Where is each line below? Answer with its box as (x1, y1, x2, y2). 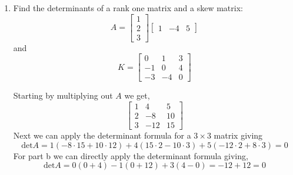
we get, (124, 89, 150, 102)
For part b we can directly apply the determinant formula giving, (13, 149, 248, 161)
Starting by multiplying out (13, 89, 113, 102)
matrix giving (214, 129, 263, 142)
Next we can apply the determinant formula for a (13, 129, 191, 142)
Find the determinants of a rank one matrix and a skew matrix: (13, 2, 243, 14)
